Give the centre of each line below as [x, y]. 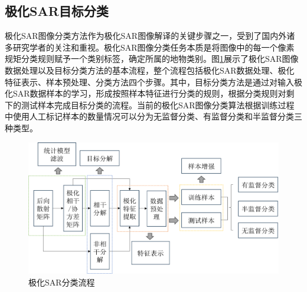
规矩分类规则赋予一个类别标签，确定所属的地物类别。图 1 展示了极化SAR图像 [152, 59]
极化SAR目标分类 [57, 11]
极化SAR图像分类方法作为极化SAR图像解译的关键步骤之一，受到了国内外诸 [150, 36]
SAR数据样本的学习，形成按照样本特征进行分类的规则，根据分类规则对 [149, 93]
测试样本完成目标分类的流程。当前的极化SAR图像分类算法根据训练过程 [158, 104]
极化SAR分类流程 [62, 282]
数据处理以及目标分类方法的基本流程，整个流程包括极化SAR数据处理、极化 [150, 70]
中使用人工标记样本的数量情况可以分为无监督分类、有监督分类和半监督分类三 [153, 116]
